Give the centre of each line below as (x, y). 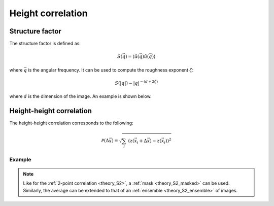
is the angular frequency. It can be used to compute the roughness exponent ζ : (111, 70)
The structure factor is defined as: (45, 44)
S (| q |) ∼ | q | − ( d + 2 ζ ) (136, 82)
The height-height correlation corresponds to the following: (72, 123)
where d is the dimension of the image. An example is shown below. (80, 96)
